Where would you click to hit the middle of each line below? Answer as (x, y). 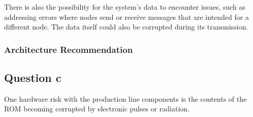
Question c (33, 78)
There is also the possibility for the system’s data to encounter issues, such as (125, 7)
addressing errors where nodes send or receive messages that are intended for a (126, 17)
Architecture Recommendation (69, 49)
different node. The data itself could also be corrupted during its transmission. (126, 27)
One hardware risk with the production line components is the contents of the (125, 98)
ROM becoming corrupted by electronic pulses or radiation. (97, 109)
